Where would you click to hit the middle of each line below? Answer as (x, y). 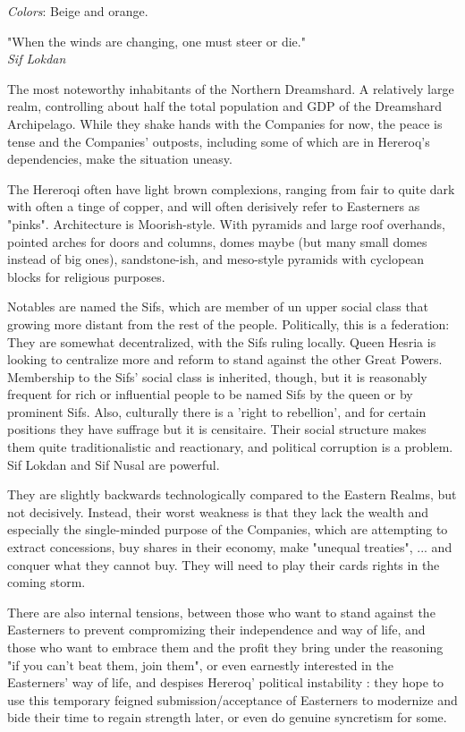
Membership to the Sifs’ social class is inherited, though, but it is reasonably (217, 376)
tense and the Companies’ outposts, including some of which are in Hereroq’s (219, 141)
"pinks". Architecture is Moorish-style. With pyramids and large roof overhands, (226, 223)
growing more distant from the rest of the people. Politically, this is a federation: (228, 323)
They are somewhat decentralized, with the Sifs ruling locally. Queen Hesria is (222, 341)
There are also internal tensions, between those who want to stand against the (221, 612)
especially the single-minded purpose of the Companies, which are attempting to (228, 529)
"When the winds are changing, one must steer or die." (156, 41)
